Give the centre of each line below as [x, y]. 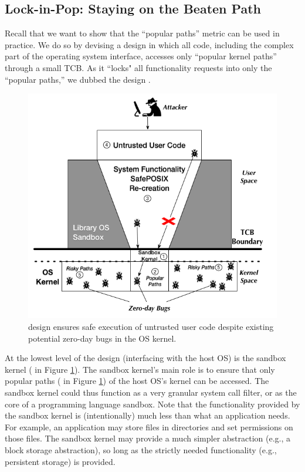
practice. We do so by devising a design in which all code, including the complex [149, 44]
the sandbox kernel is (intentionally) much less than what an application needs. [148, 415]
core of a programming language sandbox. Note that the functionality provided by [152, 404]
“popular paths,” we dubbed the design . [78, 79]
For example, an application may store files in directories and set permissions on [149, 427]
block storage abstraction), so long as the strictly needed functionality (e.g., [141, 449]
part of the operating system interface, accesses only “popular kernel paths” [141, 56]
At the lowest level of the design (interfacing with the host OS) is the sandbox [145, 358]
